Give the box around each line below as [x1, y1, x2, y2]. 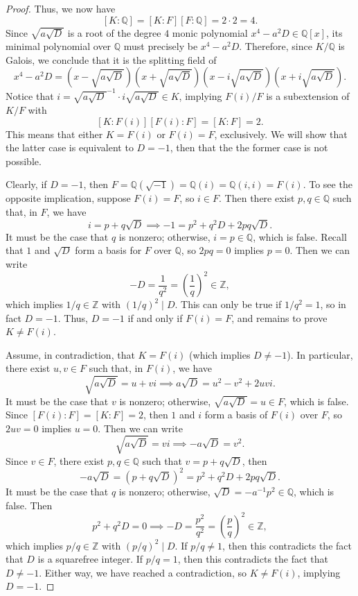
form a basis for [75, 243, 142, 257]
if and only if [127, 310, 183, 325]
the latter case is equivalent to [6, 140, 134, 155]
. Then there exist [219, 191, 295, 205]
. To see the [303, 177, 352, 191]
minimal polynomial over [6, 39, 111, 53]
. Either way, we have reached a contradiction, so [39, 565, 247, 579]
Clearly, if [6, 177, 47, 191]
